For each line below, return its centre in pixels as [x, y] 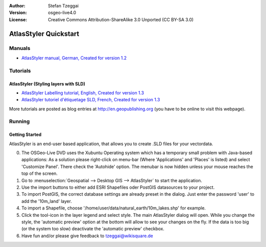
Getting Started [25, 135]
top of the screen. [39, 173]
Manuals [20, 48]
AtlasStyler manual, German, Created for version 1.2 [74, 58]
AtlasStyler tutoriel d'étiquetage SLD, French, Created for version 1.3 [91, 100]
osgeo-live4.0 [62, 13]
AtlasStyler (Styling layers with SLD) [47, 83]
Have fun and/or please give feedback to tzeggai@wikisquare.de [87, 236]
